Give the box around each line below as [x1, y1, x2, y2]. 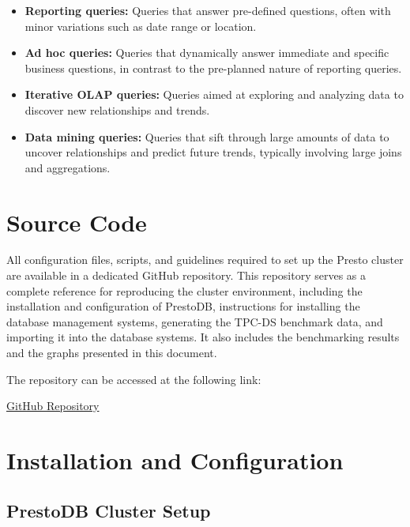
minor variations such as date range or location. [24, 17, 257, 34]
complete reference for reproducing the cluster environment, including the [6, 282, 363, 299]
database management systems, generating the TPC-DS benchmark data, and [6, 313, 383, 329]
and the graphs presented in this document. [6, 344, 217, 361]
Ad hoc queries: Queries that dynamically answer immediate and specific [24, 44, 389, 61]
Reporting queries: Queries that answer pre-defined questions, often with [24, 2, 391, 18]
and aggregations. [24, 159, 111, 175]
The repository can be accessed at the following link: [6, 371, 261, 387]
